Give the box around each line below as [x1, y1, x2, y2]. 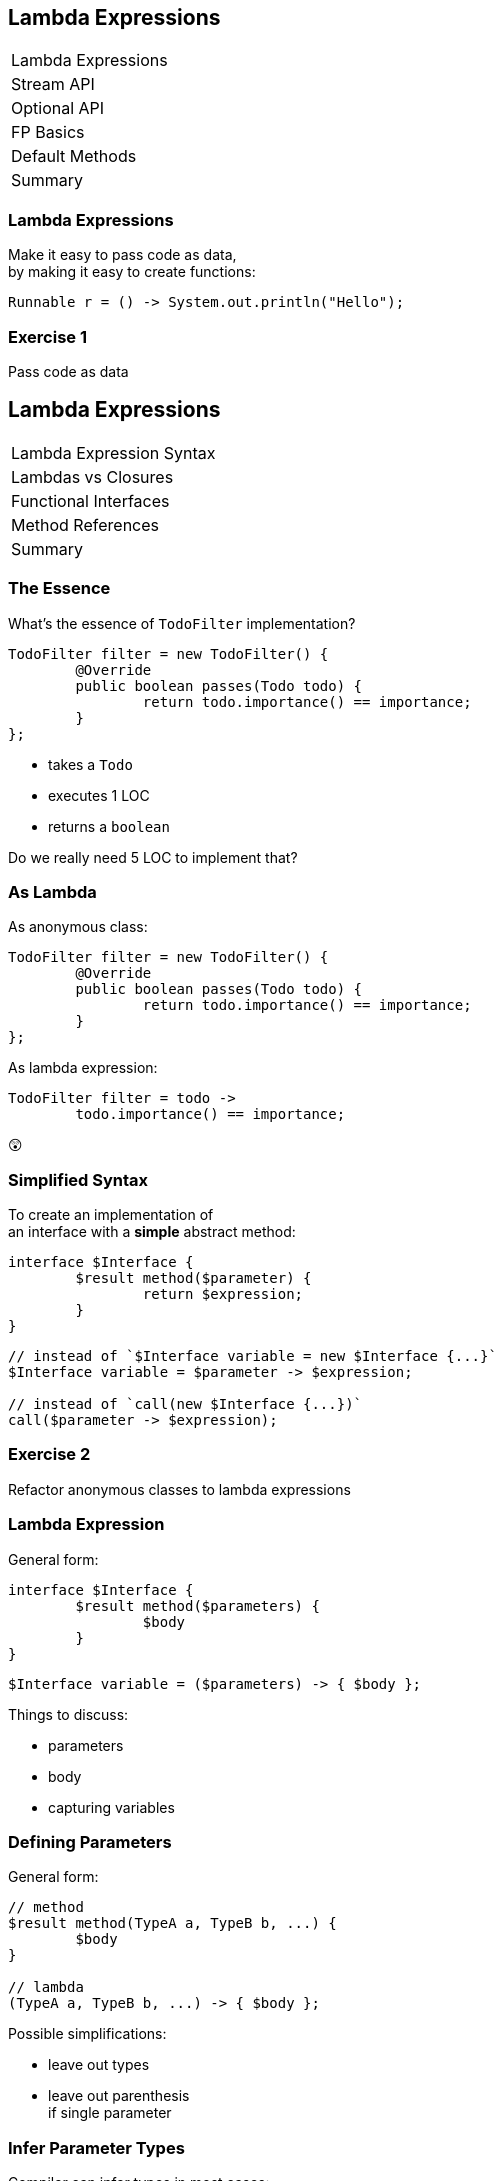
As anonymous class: [8, 918, 148, 936]
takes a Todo [48, 755, 133, 773]
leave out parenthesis [48, 2087, 190, 2105]
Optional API [11, 98, 105, 119]
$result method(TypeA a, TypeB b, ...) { [8, 1915, 337, 1932]
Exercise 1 [8, 326, 88, 347]
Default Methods [11, 146, 137, 167]
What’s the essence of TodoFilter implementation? [8, 614, 356, 632]
